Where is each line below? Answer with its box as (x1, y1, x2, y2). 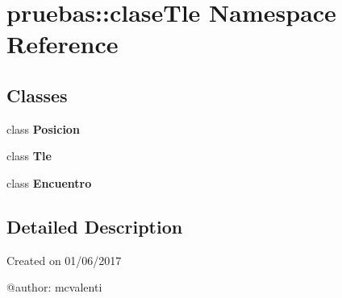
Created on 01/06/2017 (6, 251, 122, 268)
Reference (6, 27, 119, 60)
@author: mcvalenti (6, 279, 102, 296)
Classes (6, 82, 68, 107)
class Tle (6, 147, 52, 164)
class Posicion (6, 120, 80, 137)
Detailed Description (6, 213, 183, 238)
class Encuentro (6, 174, 92, 191)
